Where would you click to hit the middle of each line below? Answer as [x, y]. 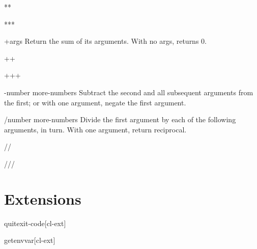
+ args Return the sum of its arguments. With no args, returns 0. [105, 41]
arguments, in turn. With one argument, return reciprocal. [95, 129]
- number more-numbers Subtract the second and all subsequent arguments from [129, 92]
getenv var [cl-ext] [30, 240]
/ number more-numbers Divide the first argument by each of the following [120, 119]
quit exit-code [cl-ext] [35, 223]
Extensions [43, 198]
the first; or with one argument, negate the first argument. [95, 102]
